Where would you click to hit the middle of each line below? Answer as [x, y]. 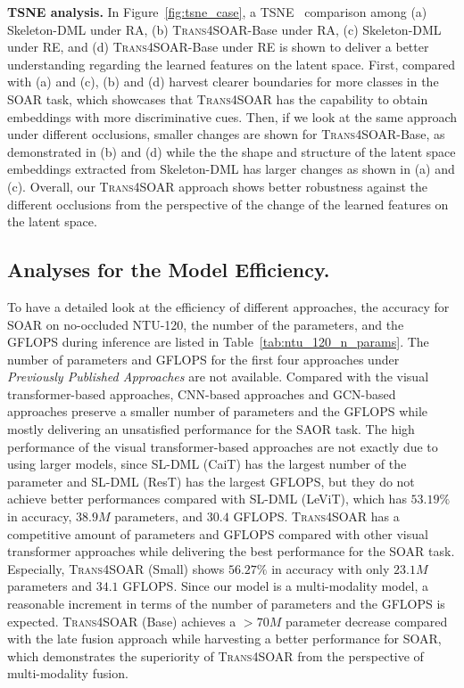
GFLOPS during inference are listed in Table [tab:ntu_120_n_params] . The [218, 342]
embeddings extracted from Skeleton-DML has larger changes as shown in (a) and [231, 169]
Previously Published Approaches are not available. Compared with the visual [218, 377]
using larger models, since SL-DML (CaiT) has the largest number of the [207, 464]
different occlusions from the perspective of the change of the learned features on [228, 204]
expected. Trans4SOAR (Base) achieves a [122, 621]
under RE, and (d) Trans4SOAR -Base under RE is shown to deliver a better [218, 47]
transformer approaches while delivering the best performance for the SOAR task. [231, 551]
